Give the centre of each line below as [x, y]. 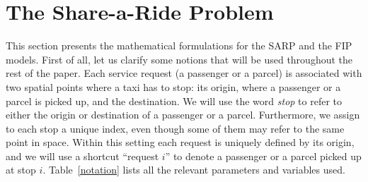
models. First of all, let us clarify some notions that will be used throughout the [179, 59]
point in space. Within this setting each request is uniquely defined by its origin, [180, 142]
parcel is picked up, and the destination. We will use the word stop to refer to [174, 101]
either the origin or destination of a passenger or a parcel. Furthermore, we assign [183, 115]
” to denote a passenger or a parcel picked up [263, 156]
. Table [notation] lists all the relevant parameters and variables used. [194, 170]
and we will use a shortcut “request [82, 156]
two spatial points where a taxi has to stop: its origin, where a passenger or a [173, 86]
